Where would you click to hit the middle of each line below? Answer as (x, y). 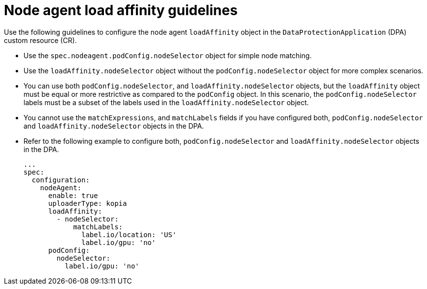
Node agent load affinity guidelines (121, 10)
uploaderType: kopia (88, 203)
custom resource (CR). (40, 40)
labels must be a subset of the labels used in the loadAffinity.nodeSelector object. (166, 102)
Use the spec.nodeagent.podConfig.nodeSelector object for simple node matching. (168, 55)
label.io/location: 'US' (129, 234)
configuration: (61, 180)
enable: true (73, 195)
